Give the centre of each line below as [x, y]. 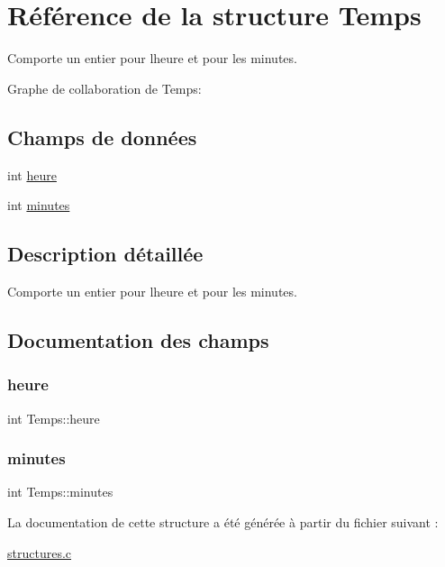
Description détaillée [105, 254]
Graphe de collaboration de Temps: [104, 88]
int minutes [39, 205]
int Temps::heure [54, 418]
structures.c [40, 552]
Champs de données [102, 137]
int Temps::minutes [60, 492]
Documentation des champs [138, 339]
